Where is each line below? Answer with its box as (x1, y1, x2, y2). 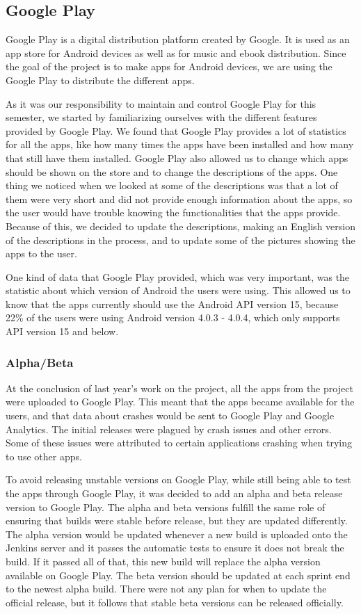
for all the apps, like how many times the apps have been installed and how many (6, 137, 354, 152)
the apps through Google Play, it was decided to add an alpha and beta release (6, 486, 343, 501)
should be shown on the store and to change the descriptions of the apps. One (6, 164, 338, 179)
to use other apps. (6, 449, 82, 463)
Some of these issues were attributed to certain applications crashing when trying (6, 435, 353, 450)
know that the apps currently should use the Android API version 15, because (6, 296, 339, 311)
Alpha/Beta (6, 353, 74, 371)
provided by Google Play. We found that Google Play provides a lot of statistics (6, 123, 346, 138)
